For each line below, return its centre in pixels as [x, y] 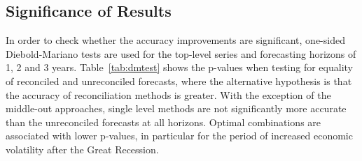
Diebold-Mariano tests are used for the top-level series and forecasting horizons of [181, 53]
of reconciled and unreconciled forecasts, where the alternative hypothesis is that [179, 80]
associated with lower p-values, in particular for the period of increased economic [179, 136]
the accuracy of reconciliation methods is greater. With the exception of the [168, 94]
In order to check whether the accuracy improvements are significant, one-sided [175, 40]
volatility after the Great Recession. [82, 149]
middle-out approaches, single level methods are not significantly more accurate [176, 108]
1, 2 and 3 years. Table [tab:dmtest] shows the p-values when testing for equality [179, 67]
